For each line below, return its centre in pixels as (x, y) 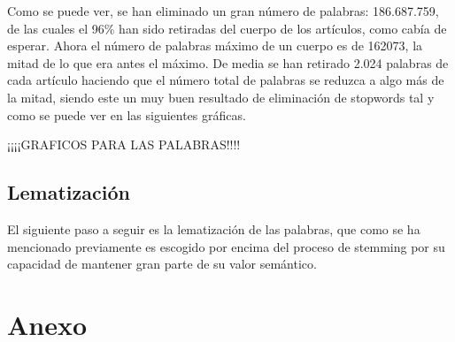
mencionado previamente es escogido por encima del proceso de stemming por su (226, 246)
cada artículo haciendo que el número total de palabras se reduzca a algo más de (226, 80)
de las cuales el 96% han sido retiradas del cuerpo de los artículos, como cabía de (227, 28)
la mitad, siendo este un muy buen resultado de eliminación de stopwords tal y (221, 97)
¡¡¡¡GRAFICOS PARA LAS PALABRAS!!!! (124, 144)
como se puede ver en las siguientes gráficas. (127, 114)
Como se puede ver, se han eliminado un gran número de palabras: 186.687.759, (223, 11)
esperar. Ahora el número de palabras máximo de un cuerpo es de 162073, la (215, 46)
